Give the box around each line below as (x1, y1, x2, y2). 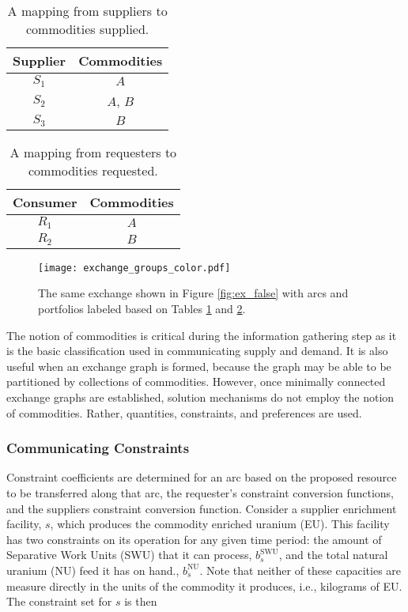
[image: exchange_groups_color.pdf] (38, 262, 231, 274)
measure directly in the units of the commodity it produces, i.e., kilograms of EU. (6, 577, 402, 594)
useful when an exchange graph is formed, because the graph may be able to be (6, 357, 391, 374)
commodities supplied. (25, 20, 149, 38)
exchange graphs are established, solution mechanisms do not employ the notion (6, 388, 395, 405)
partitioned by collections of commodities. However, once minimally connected (6, 373, 386, 390)
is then (124, 593, 157, 610)
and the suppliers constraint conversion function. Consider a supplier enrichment (6, 500, 397, 516)
